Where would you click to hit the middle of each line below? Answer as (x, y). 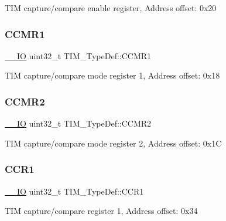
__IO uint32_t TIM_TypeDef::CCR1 (74, 191)
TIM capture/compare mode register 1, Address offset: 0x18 (112, 75)
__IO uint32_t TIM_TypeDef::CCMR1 (78, 55)
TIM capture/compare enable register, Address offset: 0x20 (111, 8)
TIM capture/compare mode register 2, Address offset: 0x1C (113, 143)
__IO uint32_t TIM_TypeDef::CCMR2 (78, 123)
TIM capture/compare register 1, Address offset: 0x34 (101, 211)
